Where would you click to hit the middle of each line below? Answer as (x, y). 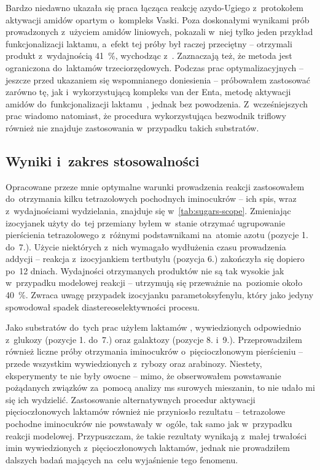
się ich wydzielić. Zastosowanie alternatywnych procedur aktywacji (131, 399)
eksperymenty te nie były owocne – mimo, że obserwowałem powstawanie (143, 375)
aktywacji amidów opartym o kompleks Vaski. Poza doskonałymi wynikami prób (158, 19)
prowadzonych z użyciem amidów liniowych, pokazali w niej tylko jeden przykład (159, 32)
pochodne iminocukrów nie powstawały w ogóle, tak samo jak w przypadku (149, 424)
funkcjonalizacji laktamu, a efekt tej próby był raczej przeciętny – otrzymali (149, 43)
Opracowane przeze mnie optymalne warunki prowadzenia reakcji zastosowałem (155, 186)
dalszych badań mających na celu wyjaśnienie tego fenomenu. (122, 459)
